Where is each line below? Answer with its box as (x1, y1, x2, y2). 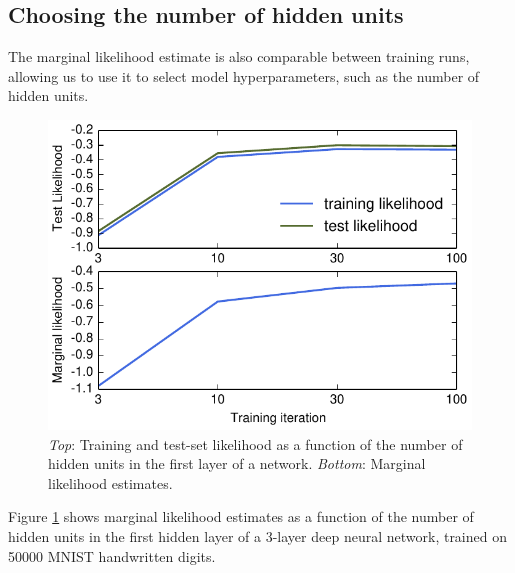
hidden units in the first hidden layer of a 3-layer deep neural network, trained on (8, 525, 507, 546)
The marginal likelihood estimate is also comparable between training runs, (8, 46, 470, 67)
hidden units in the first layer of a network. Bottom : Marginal (48, 453, 426, 474)
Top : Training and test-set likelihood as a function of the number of (48, 433, 463, 454)
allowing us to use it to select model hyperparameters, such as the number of (8, 65, 480, 86)
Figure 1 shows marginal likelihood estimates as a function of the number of (8, 506, 474, 527)
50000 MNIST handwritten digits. (8, 545, 216, 566)
